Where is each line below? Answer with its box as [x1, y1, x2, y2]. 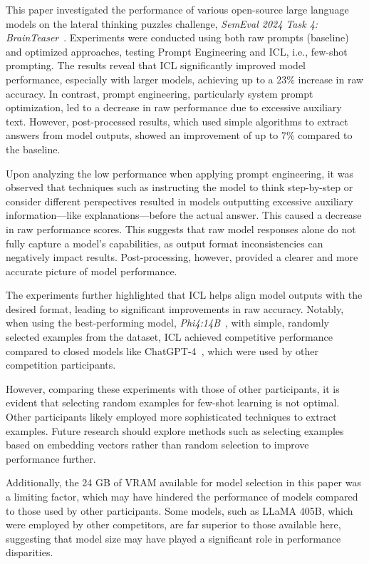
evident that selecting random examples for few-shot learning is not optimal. [6, 395, 340, 410]
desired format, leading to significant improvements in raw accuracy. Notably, [6, 301, 344, 316]
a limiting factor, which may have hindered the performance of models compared [6, 489, 358, 503]
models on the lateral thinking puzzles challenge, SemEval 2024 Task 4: [6, 16, 318, 31]
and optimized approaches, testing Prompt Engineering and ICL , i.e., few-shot [6, 43, 348, 58]
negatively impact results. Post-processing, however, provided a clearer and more [6, 250, 358, 265]
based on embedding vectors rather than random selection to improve [6, 437, 309, 452]
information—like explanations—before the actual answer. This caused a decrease [6, 207, 362, 222]
